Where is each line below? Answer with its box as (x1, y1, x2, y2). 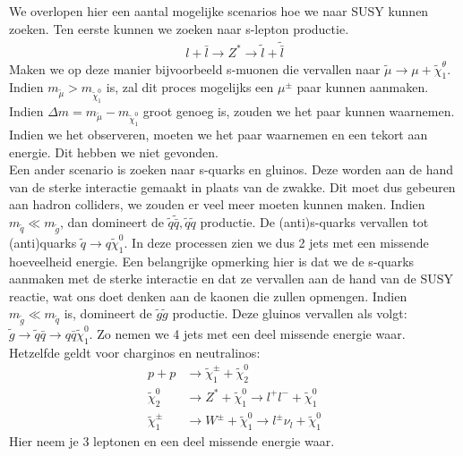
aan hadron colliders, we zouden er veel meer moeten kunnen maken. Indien (9, 195, 425, 214)
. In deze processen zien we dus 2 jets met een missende (124, 232, 429, 251)
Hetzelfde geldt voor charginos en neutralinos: (9, 342, 261, 361)
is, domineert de (64, 304, 152, 323)
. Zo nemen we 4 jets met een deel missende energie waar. (89, 325, 406, 343)
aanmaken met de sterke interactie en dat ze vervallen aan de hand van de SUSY (9, 269, 453, 288)
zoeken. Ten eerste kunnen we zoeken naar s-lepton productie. (9, 19, 349, 38)
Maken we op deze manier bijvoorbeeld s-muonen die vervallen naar (9, 59, 381, 78)
